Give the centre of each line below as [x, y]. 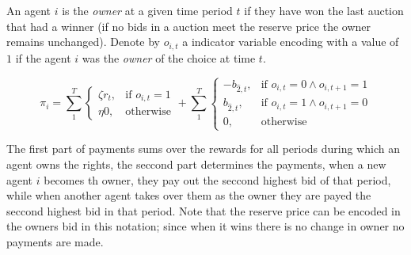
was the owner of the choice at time [169, 57]
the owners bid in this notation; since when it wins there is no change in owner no [205, 226]
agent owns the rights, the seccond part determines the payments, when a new [196, 164]
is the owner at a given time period [147, 10]
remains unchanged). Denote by [83, 42]
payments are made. [55, 241]
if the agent [43, 57]
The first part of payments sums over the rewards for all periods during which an [203, 148]
